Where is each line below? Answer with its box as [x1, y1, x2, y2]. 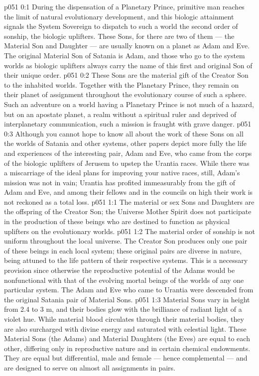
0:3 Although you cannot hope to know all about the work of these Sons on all [4, 128, 244, 138]
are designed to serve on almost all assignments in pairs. [4, 362, 176, 373]
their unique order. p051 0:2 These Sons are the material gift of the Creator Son [4, 70, 249, 80]
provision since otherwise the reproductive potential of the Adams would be [4, 265, 235, 275]
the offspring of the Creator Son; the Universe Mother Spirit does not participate [4, 206, 252, 217]
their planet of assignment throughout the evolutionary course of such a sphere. [4, 89, 247, 100]
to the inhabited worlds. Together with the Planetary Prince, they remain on [4, 79, 239, 90]
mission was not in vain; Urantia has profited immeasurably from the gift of [4, 177, 236, 187]
